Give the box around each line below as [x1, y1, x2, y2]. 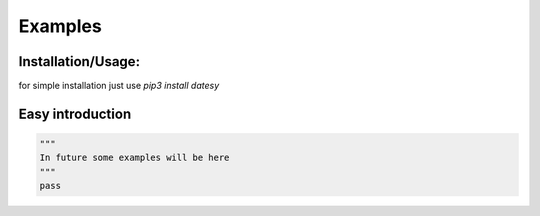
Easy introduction [18, 105, 132, 122]
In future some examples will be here [39, 152, 230, 164]
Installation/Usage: [18, 53, 140, 70]
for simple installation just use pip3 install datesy [18, 80, 220, 92]
